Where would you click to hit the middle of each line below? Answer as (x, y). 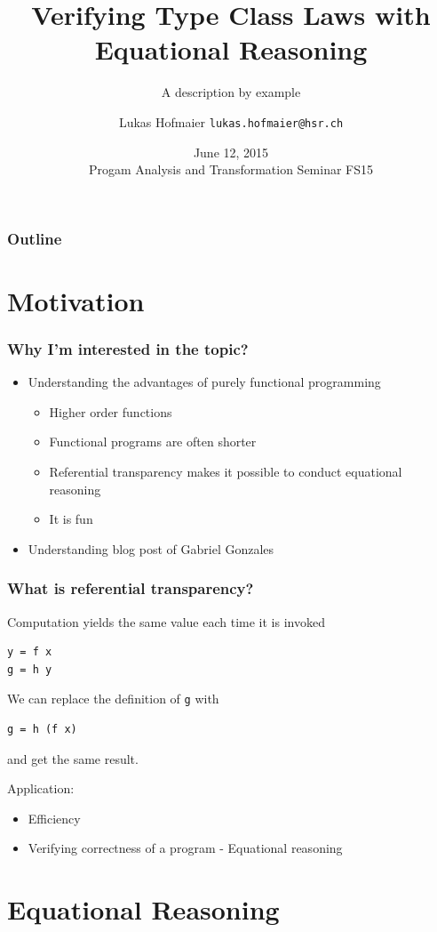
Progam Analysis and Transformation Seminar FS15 (231, 169)
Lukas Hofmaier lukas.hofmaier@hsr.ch (231, 121)
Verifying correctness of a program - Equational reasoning (185, 848)
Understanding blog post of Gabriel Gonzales (151, 548)
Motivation (76, 300)
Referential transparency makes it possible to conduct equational (226, 472)
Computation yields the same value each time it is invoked (166, 621)
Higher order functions (111, 411)
